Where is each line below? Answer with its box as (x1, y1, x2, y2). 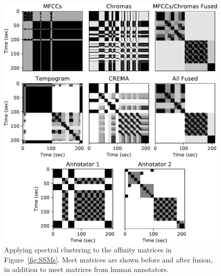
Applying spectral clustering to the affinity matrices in (4, 244, 172, 255)
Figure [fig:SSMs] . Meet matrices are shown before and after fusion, (4, 254, 213, 264)
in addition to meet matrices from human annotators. (4, 264, 169, 274)
